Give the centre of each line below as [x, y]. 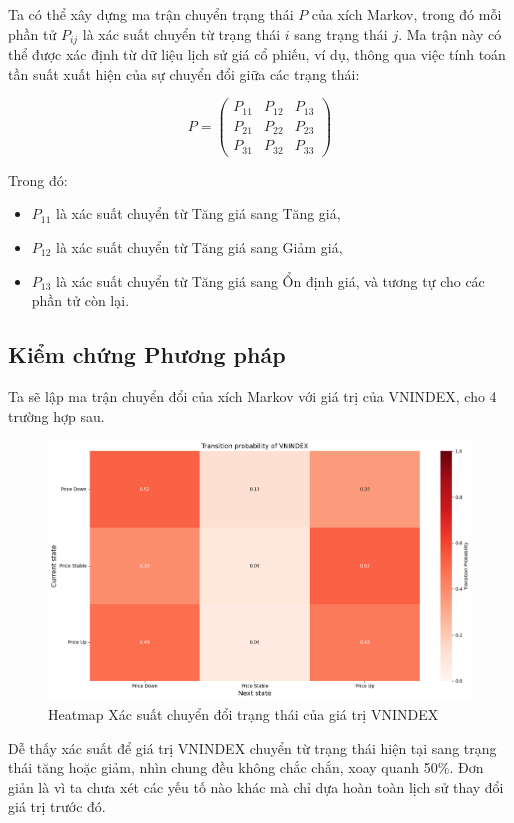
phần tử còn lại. [80, 300]
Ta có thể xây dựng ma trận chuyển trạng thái [151, 14]
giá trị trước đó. [57, 806]
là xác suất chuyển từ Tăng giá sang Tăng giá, [198, 213]
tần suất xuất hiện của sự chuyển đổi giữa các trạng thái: [184, 73]
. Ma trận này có [450, 33]
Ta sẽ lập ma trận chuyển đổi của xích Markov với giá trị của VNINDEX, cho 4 [252, 395]
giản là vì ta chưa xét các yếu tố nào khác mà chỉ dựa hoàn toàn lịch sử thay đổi [256, 786]
